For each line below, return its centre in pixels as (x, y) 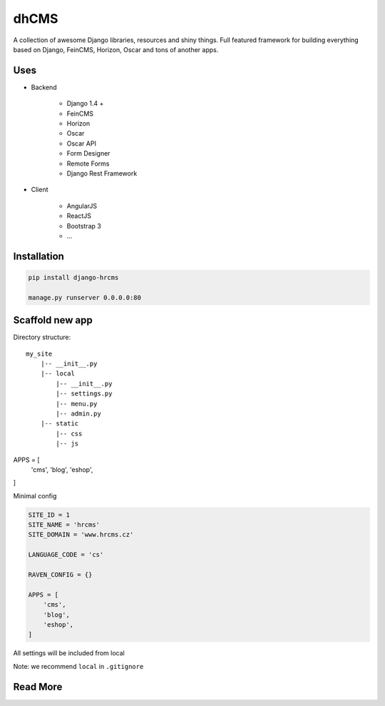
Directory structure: (42, 337)
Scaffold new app (53, 320)
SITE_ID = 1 (49, 515)
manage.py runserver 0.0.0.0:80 (85, 297)
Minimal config (35, 495)
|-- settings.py (84, 394)
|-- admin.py (78, 413)
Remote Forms (88, 163)
